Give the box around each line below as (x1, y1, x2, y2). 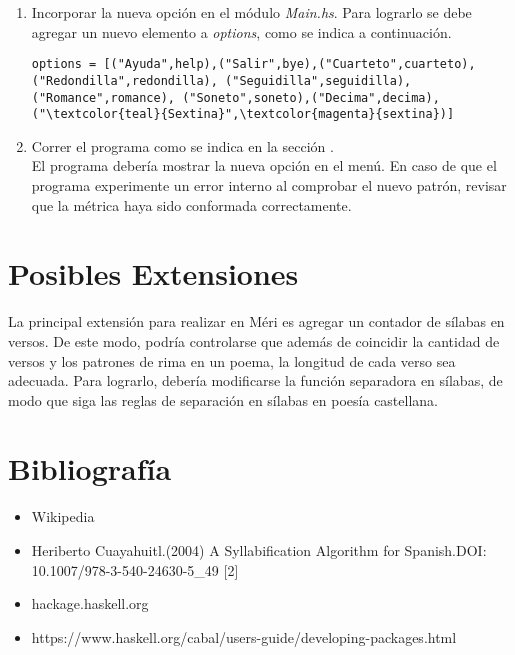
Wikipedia (31, 506, 95, 527)
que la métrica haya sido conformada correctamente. (31, 194, 352, 215)
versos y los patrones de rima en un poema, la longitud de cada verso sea (8, 350, 456, 371)
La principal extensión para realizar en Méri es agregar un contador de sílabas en (8, 311, 505, 332)
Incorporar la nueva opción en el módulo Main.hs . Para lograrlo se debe (31, 2, 472, 22)
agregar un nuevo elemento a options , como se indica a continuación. (31, 21, 452, 42)
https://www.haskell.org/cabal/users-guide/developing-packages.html (31, 626, 457, 647)
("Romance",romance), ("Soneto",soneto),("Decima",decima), (31, 90, 440, 105)
